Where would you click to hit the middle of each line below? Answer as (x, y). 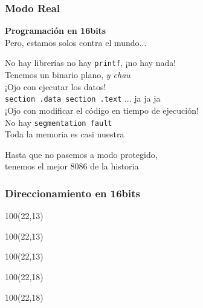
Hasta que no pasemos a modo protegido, (81, 154)
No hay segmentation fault (59, 122)
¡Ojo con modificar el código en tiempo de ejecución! (102, 110)
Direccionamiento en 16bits (72, 193)
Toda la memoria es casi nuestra (65, 134)
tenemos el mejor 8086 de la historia (72, 166)
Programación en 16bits (56, 31)
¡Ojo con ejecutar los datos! (56, 86)
